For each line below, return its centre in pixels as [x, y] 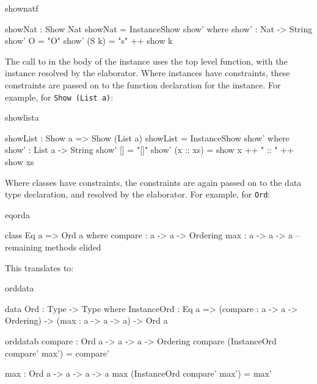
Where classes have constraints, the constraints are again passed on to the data [153, 182]
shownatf [22, 8]
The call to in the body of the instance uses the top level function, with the [146, 61]
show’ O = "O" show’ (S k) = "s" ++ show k [89, 41]
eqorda [17, 214]
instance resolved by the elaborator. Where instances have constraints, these [148, 73]
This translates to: [39, 267]
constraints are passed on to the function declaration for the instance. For [143, 84]
